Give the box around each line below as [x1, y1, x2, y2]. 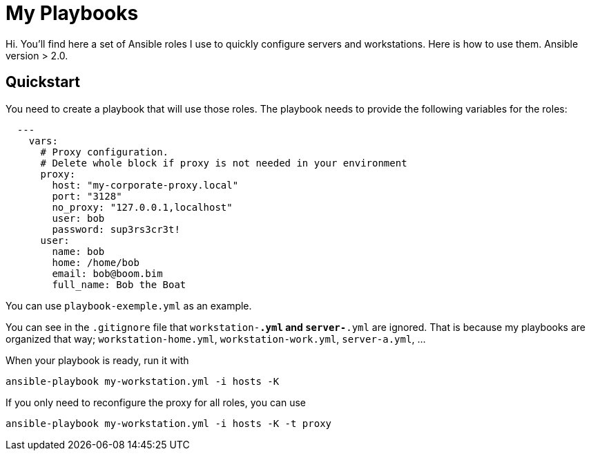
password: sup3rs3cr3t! [52, 223, 180, 235]
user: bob [52, 212, 105, 224]
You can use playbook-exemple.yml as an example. [6, 299, 252, 312]
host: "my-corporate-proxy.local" [52, 179, 239, 191]
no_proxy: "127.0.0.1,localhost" [52, 201, 233, 213]
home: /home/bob [52, 256, 139, 268]
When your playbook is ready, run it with [6, 354, 189, 366]
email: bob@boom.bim [52, 267, 163, 279]
